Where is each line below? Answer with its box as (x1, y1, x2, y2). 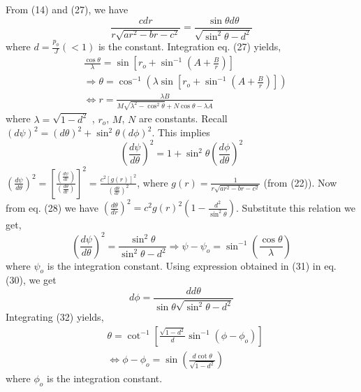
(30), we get (6, 273, 57, 287)
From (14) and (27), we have (6, 2, 128, 16)
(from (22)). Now (263, 175, 337, 189)
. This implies (152, 125, 210, 140)
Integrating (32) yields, (6, 310, 104, 324)
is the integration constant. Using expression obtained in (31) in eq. (47, 258, 337, 273)
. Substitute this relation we (235, 200, 355, 215)
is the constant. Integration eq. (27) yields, (98, 39, 281, 54)
